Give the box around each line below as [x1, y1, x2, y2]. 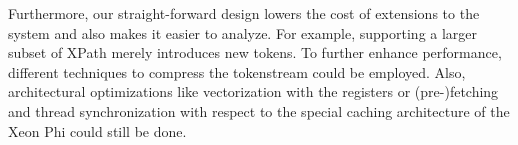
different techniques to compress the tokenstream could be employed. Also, [8, 61, 466, 82]
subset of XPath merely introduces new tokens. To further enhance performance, [8, 42, 502, 63]
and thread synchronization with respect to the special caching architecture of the [8, 100, 510, 121]
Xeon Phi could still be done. [8, 120, 187, 141]
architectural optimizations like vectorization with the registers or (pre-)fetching [8, 81, 499, 102]
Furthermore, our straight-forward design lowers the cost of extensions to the [8, 3, 480, 23]
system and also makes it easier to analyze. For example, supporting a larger [8, 22, 478, 43]
